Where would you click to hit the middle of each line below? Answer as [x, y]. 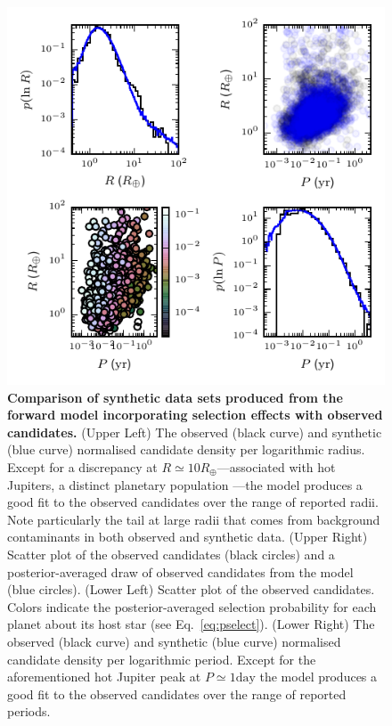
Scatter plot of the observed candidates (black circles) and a [171, 554]
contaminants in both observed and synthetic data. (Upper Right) [188, 537]
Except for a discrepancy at [82, 466]
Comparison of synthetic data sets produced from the [175, 397]
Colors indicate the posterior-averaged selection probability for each [192, 606]
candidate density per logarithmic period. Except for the [162, 659]
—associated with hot [276, 466]
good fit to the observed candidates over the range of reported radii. [193, 502]
